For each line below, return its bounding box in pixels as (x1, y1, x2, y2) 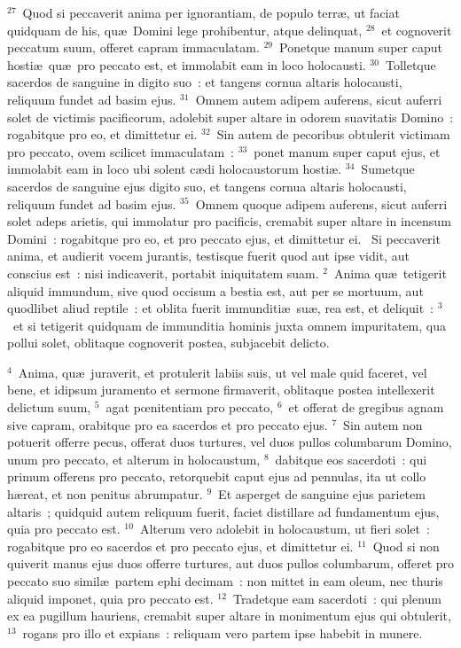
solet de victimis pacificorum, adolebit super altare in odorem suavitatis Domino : (7, 107, 454, 126)
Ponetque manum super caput (279, 38, 442, 57)
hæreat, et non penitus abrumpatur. (7, 485, 203, 504)
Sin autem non (343, 415, 423, 433)
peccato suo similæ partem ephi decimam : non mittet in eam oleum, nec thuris (7, 572, 443, 589)
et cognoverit (381, 20, 452, 39)
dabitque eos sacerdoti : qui (275, 449, 427, 468)
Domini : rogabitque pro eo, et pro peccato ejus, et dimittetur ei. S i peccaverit (7, 229, 441, 247)
